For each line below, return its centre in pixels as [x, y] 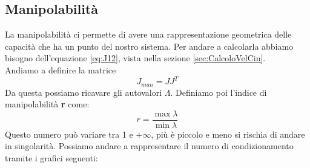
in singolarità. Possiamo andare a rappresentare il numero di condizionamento [149, 146]
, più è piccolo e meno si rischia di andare [228, 134]
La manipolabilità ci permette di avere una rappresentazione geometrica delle [148, 34]
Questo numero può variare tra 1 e [69, 134]
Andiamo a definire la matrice [61, 69]
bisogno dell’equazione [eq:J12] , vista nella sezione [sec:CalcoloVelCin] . [135, 58]
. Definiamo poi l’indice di [219, 92]
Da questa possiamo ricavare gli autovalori [84, 92]
